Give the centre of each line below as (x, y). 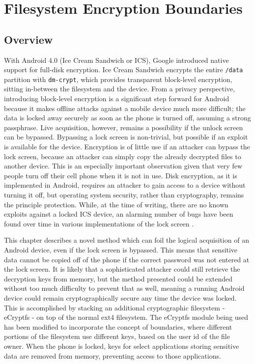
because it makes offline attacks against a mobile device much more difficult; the (125, 108)
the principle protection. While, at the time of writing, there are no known (116, 204)
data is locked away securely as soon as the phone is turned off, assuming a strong (127, 118)
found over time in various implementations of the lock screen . (99, 223)
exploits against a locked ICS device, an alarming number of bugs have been (119, 214)
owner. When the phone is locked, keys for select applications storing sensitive (122, 346)
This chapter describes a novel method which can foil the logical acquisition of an (127, 240)
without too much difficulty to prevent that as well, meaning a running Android (124, 288)
